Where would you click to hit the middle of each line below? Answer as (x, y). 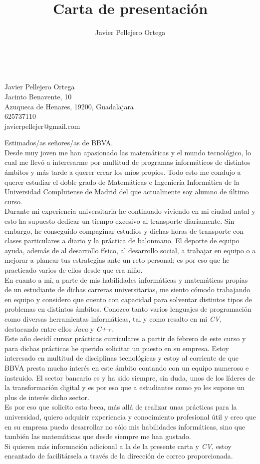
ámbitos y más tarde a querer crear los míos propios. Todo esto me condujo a (123, 172)
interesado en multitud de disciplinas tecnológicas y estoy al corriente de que (122, 358)
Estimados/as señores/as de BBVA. (59, 143)
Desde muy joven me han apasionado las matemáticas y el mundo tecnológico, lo (128, 152)
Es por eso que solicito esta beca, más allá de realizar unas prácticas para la (121, 407)
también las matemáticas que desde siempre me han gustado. (98, 436)
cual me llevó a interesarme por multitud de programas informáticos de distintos (128, 162)
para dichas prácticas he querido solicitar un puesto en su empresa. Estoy (117, 348)
